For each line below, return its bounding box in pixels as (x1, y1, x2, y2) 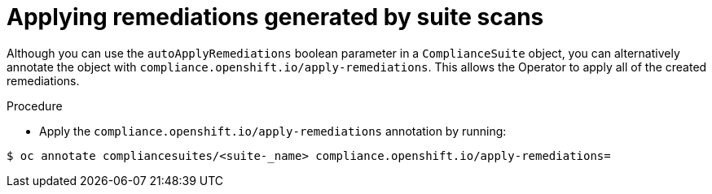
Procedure (7, 98, 63, 113)
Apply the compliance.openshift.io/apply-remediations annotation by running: (39, 123, 507, 138)
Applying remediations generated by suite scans (7, 3, 544, 31)
